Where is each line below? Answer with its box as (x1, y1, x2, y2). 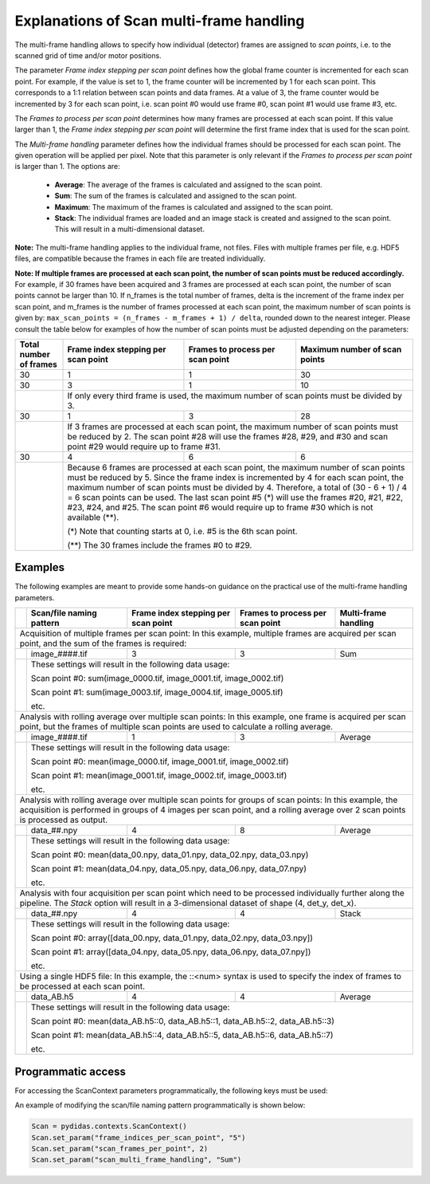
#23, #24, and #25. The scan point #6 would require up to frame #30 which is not (67, 502, 373, 513)
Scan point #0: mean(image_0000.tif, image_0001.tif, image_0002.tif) (30, 756, 290, 767)
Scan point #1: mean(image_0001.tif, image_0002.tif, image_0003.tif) (30, 770, 287, 781)
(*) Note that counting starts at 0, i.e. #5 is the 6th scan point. (67, 525, 298, 537)
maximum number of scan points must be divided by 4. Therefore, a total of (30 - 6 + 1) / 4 (67, 482, 408, 493)
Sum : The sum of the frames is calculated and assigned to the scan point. (54, 191, 297, 201)
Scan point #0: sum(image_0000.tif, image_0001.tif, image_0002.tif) (30, 673, 284, 684)
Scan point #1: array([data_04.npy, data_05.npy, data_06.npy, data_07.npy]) (30, 946, 311, 958)
